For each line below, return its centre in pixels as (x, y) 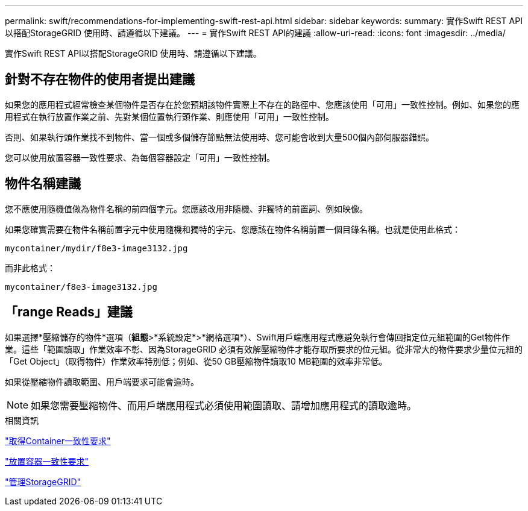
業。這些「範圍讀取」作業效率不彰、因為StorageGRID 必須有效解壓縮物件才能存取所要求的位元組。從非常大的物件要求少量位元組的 (264, 349)
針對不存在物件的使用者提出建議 (100, 80)
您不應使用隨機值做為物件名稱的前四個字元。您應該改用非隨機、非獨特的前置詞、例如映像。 (186, 208)
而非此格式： (30, 268)
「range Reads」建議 (69, 312)
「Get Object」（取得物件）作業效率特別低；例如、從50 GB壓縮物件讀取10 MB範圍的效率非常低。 (196, 361)
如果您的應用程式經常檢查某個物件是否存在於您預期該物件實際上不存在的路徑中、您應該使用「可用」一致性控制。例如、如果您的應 (262, 104)
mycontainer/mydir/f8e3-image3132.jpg (96, 248)
